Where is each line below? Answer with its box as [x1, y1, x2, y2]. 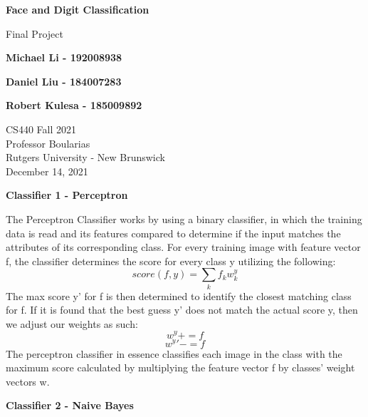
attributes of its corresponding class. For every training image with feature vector [6, 240, 361, 254]
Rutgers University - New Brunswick [6, 150, 165, 165]
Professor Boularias [6, 135, 90, 150]
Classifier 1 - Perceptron [6, 187, 128, 202]
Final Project [6, 26, 63, 41]
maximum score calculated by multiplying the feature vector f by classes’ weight [6, 360, 355, 375]
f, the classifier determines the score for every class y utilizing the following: [6, 253, 336, 268]
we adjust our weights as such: [6, 316, 138, 331]
